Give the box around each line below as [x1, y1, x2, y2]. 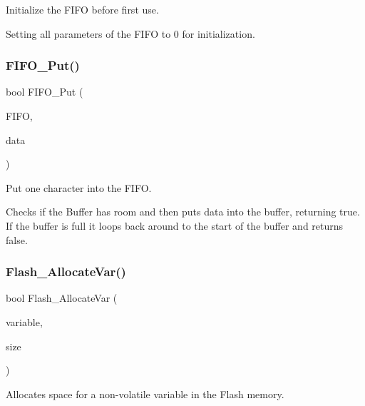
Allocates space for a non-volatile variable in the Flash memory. [6, 386, 284, 401]
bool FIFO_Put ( [6, 84, 83, 99]
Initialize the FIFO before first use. [6, 2, 159, 16]
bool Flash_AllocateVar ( [6, 290, 118, 305]
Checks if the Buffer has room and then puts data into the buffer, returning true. [6, 204, 360, 219]
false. [6, 232, 28, 247]
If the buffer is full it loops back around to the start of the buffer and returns [6, 218, 344, 233]
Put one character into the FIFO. [6, 180, 152, 195]
